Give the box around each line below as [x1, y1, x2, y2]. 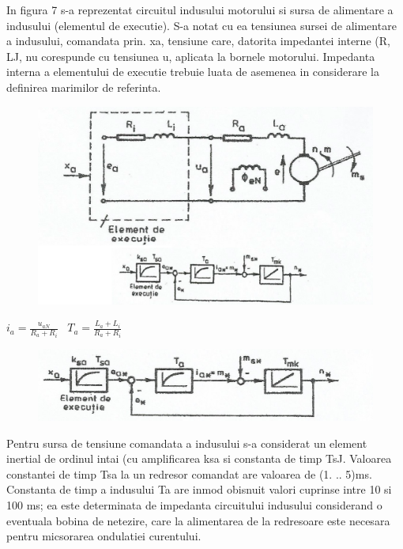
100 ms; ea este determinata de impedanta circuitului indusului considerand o [6, 497, 382, 513]
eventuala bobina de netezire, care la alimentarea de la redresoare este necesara [6, 512, 390, 528]
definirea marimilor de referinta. [6, 78, 161, 95]
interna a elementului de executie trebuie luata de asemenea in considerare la [6, 63, 379, 80]
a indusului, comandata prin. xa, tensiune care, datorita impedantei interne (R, [6, 32, 390, 49]
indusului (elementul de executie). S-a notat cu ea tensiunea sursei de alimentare [6, 17, 397, 33]
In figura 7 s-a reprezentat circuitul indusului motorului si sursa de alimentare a [6, 2, 394, 17]
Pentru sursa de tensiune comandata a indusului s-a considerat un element [6, 434, 367, 451]
